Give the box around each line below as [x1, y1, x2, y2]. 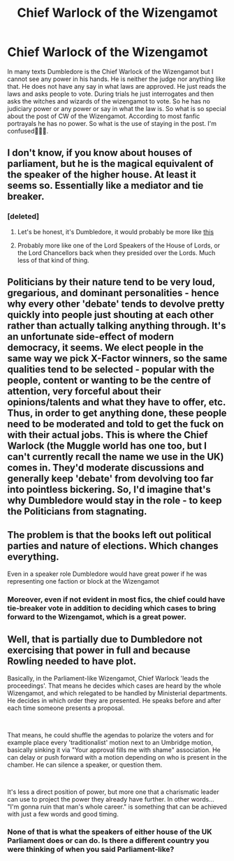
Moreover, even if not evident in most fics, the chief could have [7, 594, 226, 604]
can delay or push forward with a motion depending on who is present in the [7, 753, 227, 761]
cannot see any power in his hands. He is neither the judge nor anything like [7, 75, 226, 83]
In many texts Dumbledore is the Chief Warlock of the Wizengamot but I [7, 67, 214, 75]
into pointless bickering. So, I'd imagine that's [7, 484, 211, 495]
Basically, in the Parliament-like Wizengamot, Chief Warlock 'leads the [7, 674, 210, 682]
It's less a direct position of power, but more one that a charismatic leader [7, 788, 219, 796]
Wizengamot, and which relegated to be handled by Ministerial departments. [7, 688, 228, 697]
